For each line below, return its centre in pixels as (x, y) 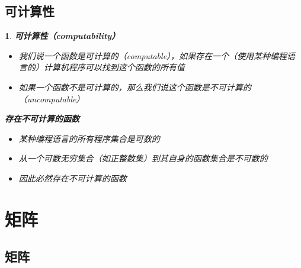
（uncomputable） (52, 99)
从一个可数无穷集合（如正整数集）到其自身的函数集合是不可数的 (143, 158)
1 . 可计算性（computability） (63, 36)
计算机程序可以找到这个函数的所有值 (114, 67)
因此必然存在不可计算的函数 (73, 178)
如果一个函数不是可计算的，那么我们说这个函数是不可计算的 (135, 87)
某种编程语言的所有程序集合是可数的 (89, 138)
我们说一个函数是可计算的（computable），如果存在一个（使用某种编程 (153, 55)
